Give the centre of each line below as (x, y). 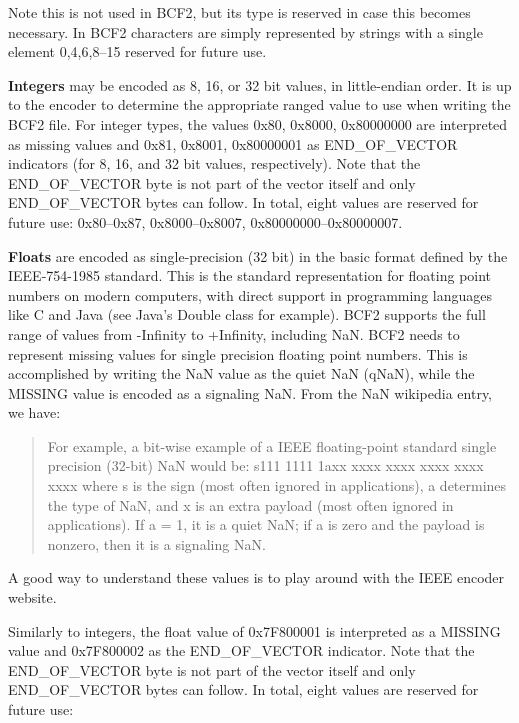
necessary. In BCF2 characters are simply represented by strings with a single (245, 31)
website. (32, 597)
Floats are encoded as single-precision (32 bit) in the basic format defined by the (258, 255)
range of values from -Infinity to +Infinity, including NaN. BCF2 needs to (234, 333)
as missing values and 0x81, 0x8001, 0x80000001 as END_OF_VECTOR (233, 143)
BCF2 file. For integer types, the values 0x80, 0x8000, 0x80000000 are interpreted (258, 123)
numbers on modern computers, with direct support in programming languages (250, 294)
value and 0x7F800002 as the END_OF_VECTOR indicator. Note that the (241, 650)
